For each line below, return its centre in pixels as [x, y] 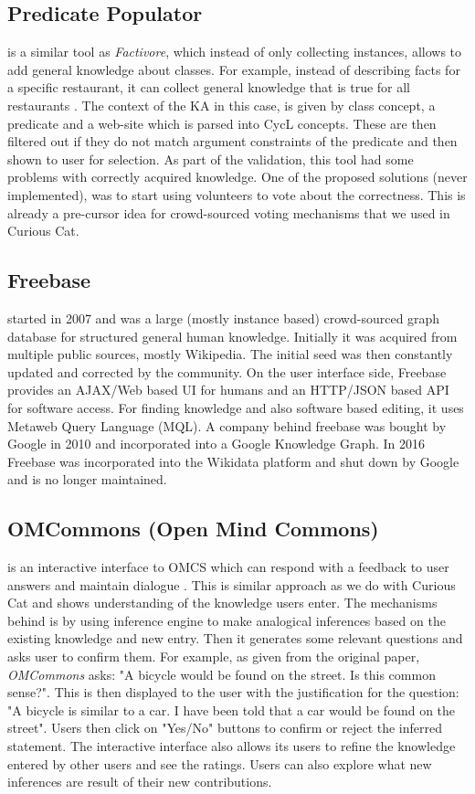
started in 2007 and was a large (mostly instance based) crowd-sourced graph [224, 318]
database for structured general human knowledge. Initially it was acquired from [232, 336]
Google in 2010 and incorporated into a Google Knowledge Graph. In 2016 [216, 444]
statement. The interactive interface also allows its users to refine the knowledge [232, 746]
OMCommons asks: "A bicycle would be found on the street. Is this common [222, 674]
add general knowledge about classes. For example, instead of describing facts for [234, 69]
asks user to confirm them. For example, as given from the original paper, [214, 656]
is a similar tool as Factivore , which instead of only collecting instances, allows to [235, 52]
